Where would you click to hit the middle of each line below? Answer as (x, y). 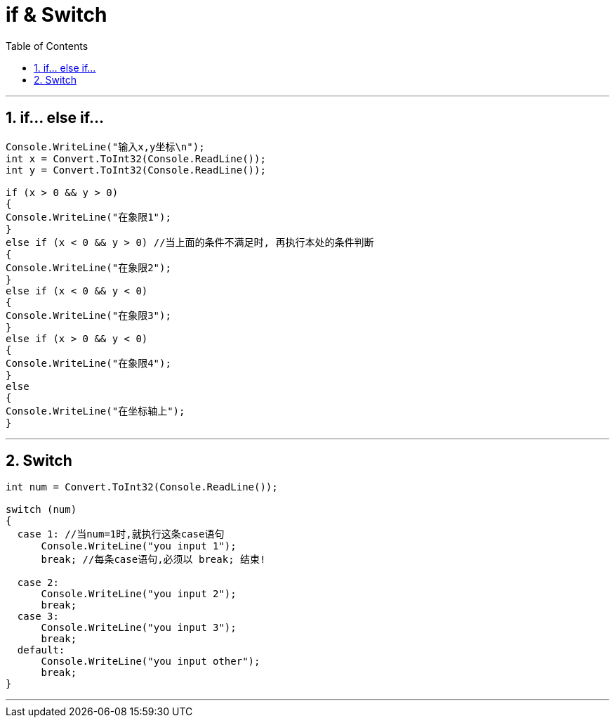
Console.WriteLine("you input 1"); (139, 546)
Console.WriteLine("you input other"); (151, 662)
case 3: (38, 617)
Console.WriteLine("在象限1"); (88, 217)
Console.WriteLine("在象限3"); (88, 315)
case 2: (38, 583)
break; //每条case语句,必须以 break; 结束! (153, 560)
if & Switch (57, 15)
